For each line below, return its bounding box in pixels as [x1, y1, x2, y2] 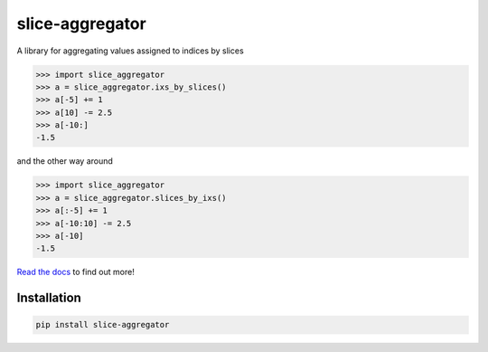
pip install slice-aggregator [35, 319, 170, 330]
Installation [16, 290, 81, 306]
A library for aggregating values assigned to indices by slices [16, 45, 244, 56]
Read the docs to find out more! [16, 267, 135, 278]
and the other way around [16, 156, 113, 166]
